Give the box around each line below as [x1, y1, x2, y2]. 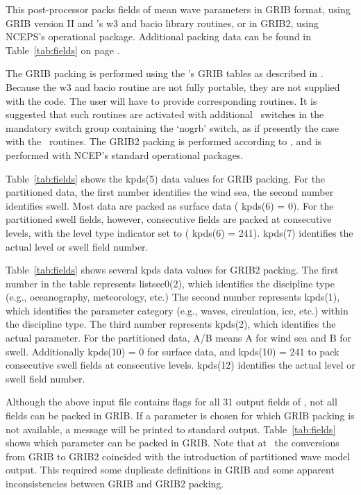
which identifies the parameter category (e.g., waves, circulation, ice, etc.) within [6, 303, 349, 317]
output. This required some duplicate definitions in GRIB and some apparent [6, 462, 335, 477]
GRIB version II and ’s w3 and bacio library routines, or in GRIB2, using [6, 15, 319, 30]
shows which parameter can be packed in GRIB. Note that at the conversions [6, 435, 339, 450]
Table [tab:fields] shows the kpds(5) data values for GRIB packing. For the [6, 171, 326, 185]
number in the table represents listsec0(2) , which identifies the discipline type [6, 276, 335, 290]
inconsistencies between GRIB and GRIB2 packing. [6, 476, 224, 490]
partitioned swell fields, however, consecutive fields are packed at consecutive [6, 212, 332, 226]
